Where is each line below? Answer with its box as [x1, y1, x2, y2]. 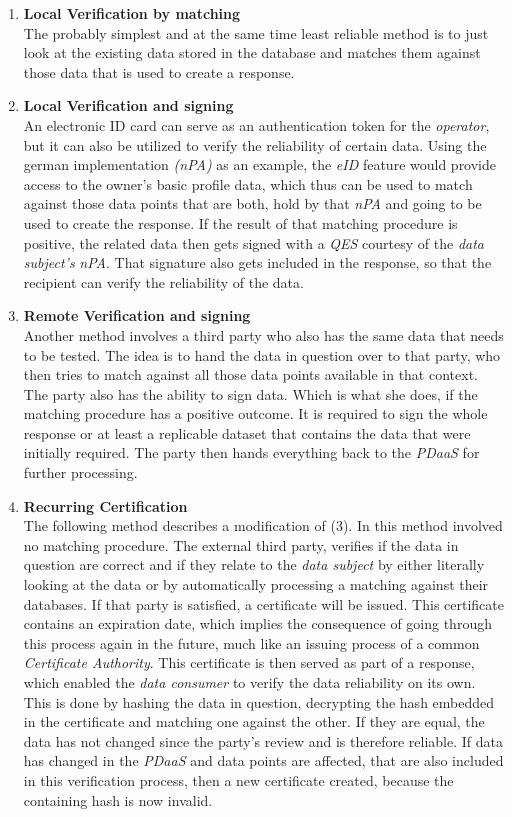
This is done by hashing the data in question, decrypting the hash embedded [23, 691, 495, 712]
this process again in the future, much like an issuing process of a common [23, 632, 480, 653]
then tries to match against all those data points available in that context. [23, 364, 478, 385]
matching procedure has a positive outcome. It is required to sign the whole [23, 403, 488, 424]
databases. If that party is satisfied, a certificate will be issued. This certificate [23, 593, 504, 614]
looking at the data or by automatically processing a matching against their [23, 574, 489, 595]
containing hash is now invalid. [23, 789, 213, 810]
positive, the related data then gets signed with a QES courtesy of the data [23, 232, 485, 253]
